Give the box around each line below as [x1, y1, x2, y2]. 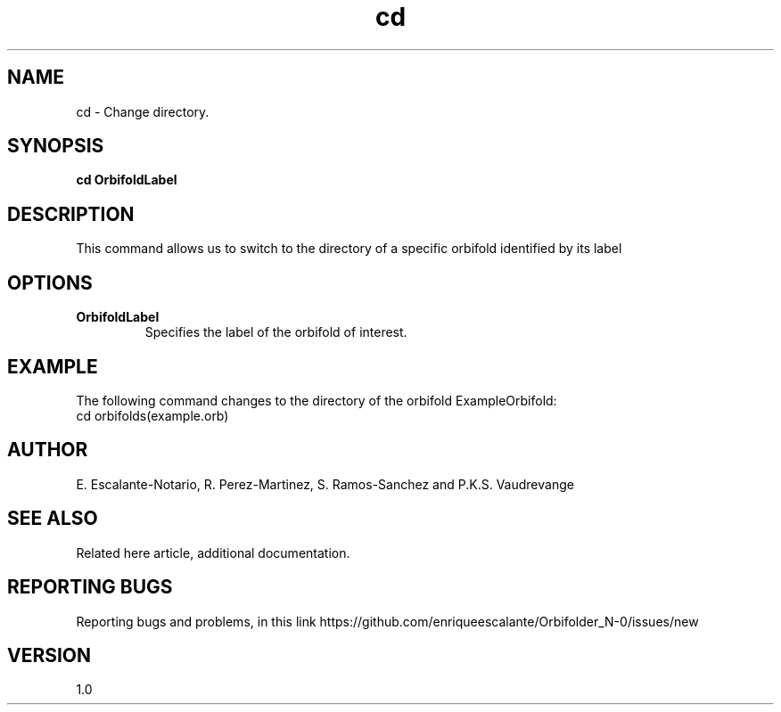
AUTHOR [7, 438, 88, 462]
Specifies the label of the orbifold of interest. [144, 324, 407, 340]
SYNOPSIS [7, 135, 104, 158]
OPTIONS [7, 271, 93, 294]
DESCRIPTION [7, 202, 135, 225]
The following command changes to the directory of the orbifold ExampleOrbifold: [76, 392, 557, 408]
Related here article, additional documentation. [76, 544, 350, 561]
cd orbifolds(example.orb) [76, 407, 229, 423]
